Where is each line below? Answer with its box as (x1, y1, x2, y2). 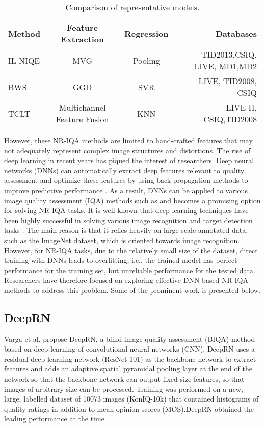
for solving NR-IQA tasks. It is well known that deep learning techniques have (4, 205, 249, 216)
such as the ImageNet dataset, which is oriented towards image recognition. (4, 234, 240, 245)
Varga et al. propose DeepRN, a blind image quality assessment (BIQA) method (4, 333, 255, 344)
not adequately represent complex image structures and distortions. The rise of (4, 145, 251, 155)
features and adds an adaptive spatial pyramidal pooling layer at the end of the (4, 363, 252, 374)
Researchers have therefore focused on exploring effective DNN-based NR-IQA (4, 275, 248, 285)
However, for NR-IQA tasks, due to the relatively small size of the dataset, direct (4, 245, 258, 255)
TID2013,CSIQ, (201, 48, 257, 60)
